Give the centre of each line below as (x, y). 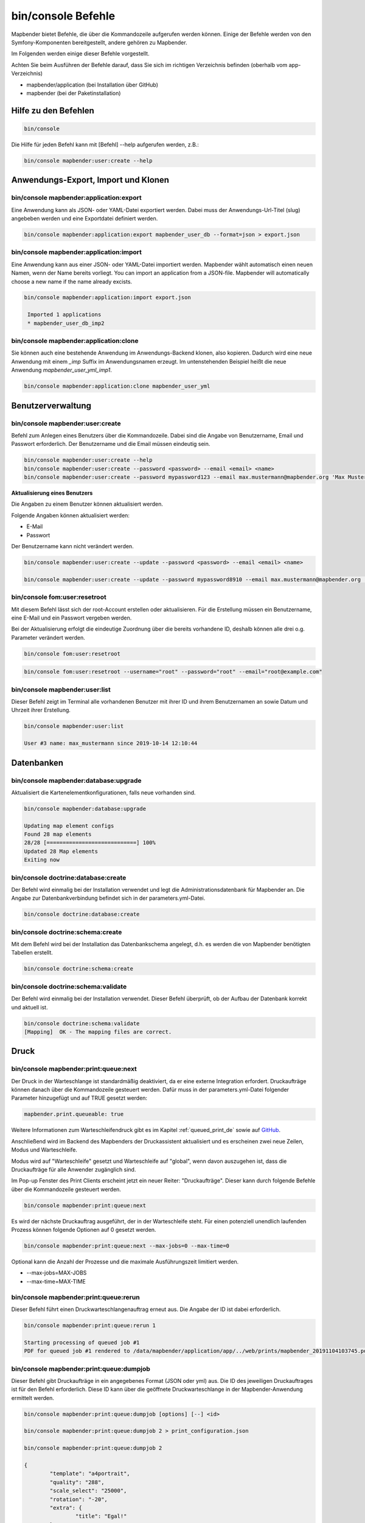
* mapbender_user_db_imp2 (66, 323)
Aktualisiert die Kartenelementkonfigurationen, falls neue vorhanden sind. (103, 793)
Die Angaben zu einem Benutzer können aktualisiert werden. (87, 504)
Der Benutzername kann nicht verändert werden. (72, 546)
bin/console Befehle (63, 16)
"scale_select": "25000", (88, 1491)
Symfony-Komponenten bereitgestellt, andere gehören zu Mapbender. (99, 42)
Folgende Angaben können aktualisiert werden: (71, 515)
